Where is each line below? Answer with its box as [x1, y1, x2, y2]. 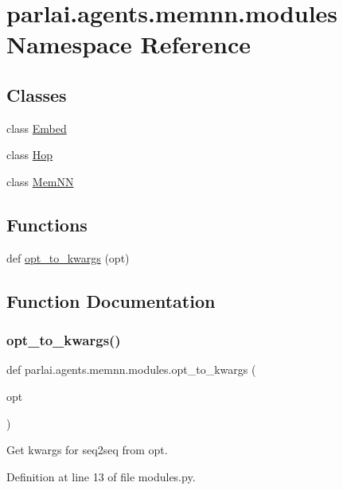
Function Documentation [6, 288, 216, 313]
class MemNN [6, 173, 74, 189]
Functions [6, 212, 88, 236]
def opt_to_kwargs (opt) [6, 249, 130, 266]
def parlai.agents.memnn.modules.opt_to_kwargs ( [6, 361, 256, 378]
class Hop [6, 146, 53, 163]
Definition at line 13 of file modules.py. [6, 468, 196, 484]
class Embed [6, 119, 67, 136]
